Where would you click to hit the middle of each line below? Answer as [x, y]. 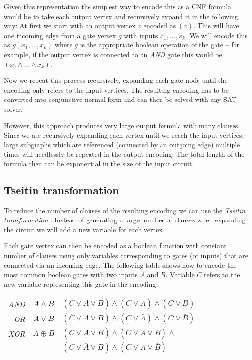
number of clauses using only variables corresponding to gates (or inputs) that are [126, 255]
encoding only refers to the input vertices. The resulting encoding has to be [117, 90]
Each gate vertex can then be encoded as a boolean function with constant [115, 246]
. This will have [216, 26]
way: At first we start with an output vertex [70, 26]
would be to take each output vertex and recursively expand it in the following [121, 16]
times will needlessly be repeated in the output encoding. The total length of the [124, 154]
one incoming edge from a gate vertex [60, 35]
